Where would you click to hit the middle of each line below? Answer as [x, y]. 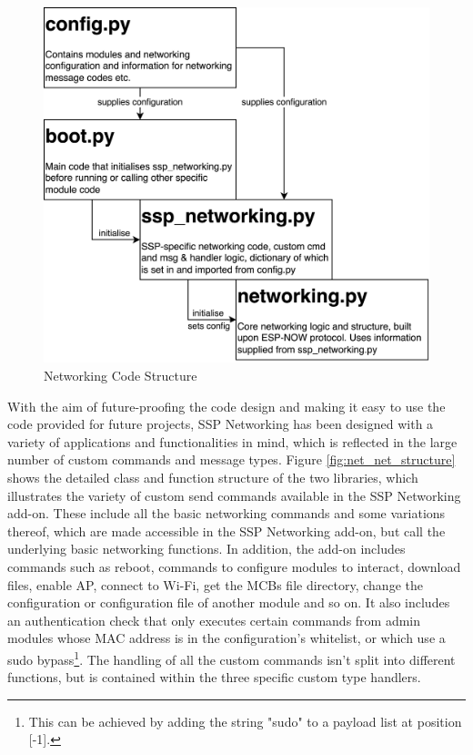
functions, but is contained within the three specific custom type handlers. [214, 677]
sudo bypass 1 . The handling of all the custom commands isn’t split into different [231, 658]
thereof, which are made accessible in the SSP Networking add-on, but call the [226, 531]
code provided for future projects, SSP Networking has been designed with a [221, 424]
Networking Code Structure [121, 376]
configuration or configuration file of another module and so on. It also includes [229, 602]
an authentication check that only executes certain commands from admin [214, 620]
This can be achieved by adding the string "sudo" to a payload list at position [245, 721]
